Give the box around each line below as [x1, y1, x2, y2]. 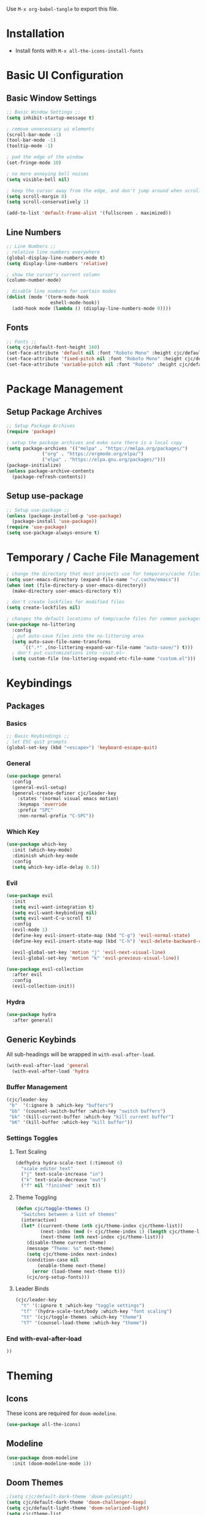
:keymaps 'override [17, 801, 67, 808]
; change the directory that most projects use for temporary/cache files [6, 571, 202, 577]
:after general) [12, 1017, 53, 1023]
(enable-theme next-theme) [37, 1262, 107, 1269]
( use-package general [6, 773, 62, 779]
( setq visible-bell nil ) [6, 176, 70, 183]
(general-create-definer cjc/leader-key [12, 790, 116, 796]
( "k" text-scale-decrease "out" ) [21, 1177, 107, 1183]
